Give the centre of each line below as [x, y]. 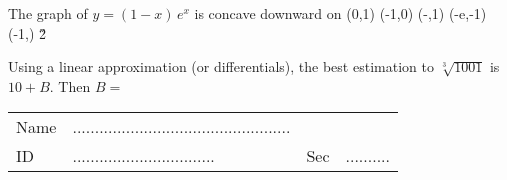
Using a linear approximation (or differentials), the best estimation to [221, 66]
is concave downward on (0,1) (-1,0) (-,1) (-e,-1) [340, 13]
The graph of [48, 13]
